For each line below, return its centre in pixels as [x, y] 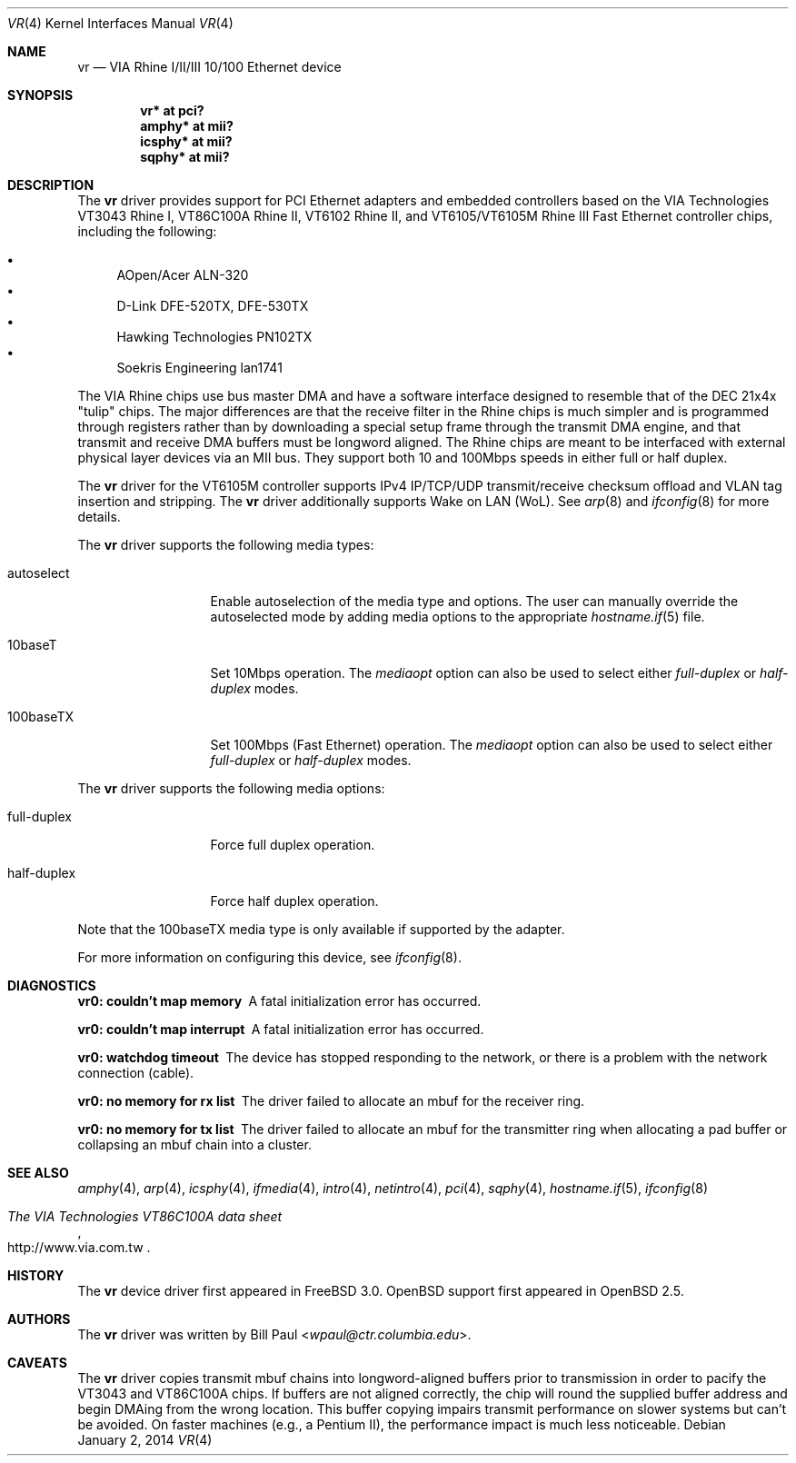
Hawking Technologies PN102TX [214, 337]
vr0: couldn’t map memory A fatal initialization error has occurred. [279, 1001]
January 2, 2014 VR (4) [145, 1440]
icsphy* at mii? [186, 141]
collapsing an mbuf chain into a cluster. [194, 1145]
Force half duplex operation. [294, 901]
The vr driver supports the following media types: [226, 545]
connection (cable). [136, 1073]
